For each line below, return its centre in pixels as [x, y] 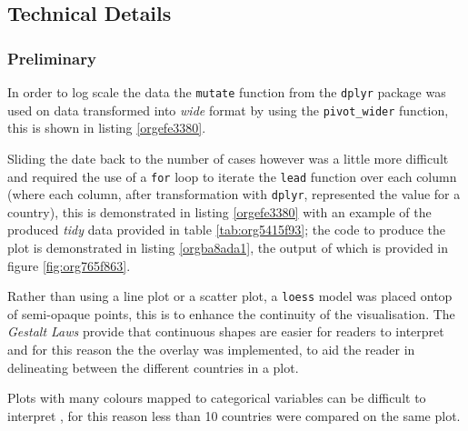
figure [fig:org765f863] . [69, 265]
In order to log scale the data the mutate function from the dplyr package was [227, 92]
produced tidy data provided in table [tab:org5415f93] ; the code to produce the [227, 230]
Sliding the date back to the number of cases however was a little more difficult [228, 158]
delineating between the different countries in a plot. [153, 367]
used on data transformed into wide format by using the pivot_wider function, [228, 110]
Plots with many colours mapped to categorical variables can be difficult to [217, 398]
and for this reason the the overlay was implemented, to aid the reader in [211, 350]
